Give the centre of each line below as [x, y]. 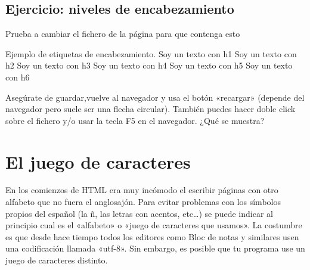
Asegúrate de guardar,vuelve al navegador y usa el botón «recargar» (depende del [155, 97]
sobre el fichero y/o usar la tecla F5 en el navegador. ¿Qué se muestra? [135, 120]
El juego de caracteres [98, 161]
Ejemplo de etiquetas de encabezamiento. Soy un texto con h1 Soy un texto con [151, 53]
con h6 [18, 77]
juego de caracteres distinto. [57, 260]
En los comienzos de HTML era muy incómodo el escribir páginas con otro [142, 190]
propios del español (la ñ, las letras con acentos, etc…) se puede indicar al [139, 213]
